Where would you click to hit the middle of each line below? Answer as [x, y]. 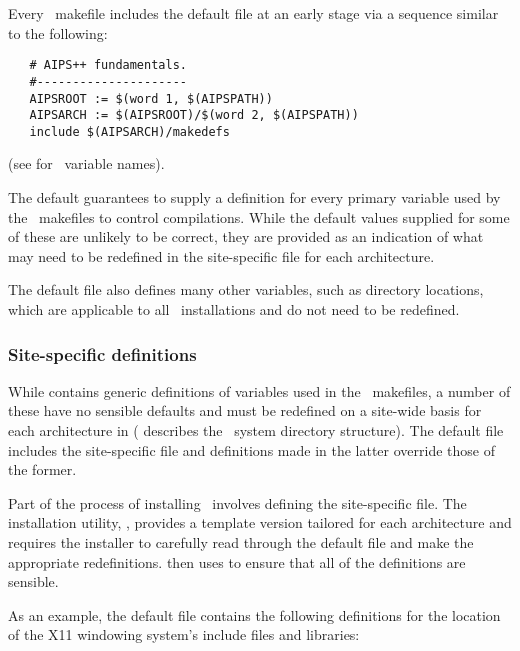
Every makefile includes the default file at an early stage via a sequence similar [253, 13]
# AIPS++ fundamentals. [108, 65]
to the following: [58, 32]
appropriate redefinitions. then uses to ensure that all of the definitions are [237, 561]
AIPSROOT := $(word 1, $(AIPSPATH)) [151, 98]
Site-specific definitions [102, 353]
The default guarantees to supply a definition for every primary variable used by [254, 197]
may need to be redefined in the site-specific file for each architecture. [221, 255]
